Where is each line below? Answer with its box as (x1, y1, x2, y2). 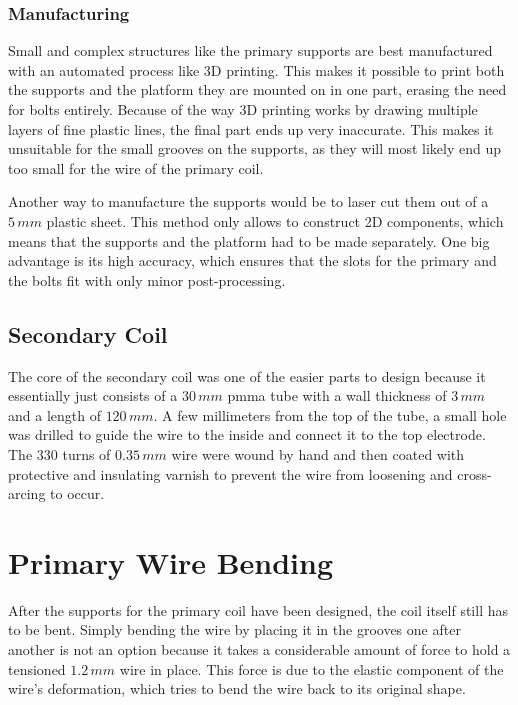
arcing (8, 483, 46, 504)
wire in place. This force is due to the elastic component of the (119, 658, 504, 679)
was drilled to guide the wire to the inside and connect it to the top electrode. (8, 424, 486, 445)
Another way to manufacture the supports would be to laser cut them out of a (8, 191, 489, 212)
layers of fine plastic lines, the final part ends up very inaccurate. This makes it (8, 118, 494, 139)
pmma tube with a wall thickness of (227, 385, 447, 406)
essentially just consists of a (8, 385, 178, 406)
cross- (457, 463, 492, 484)
